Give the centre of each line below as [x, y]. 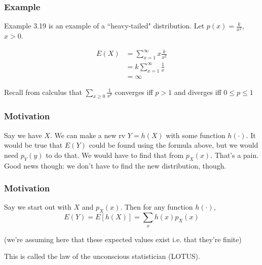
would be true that [33, 145]
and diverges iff [198, 92]
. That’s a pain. [235, 155]
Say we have [23, 135]
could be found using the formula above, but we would [174, 145]
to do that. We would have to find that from [115, 155]
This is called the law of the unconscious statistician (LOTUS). [102, 256]
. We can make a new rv [88, 135]
